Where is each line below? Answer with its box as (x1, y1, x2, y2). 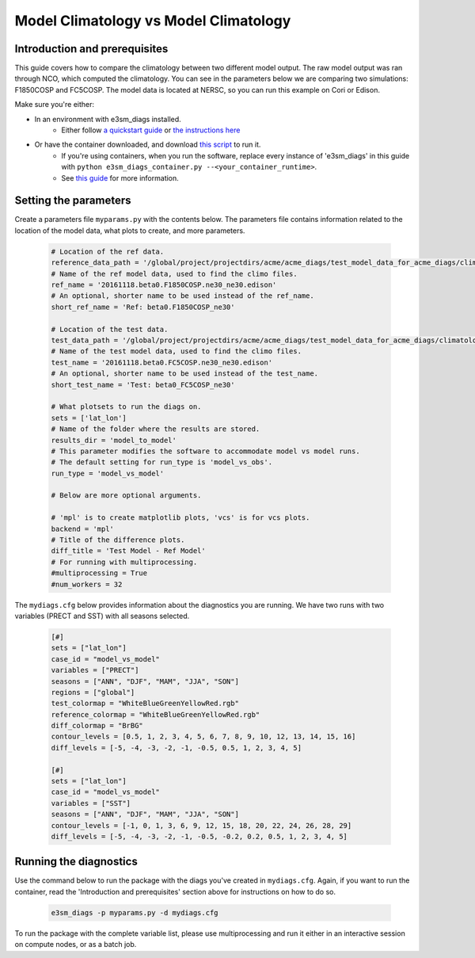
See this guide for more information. (61, 173, 180, 182)
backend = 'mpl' (51, 524, 115, 533)
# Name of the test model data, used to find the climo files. (51, 347, 302, 356)
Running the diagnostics (14, 855, 138, 868)
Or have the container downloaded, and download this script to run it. (34, 139, 261, 150)
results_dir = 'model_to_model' (51, 436, 177, 445)
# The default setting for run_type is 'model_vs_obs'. (51, 458, 273, 467)
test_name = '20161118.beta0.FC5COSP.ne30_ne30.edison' (51, 357, 273, 367)
